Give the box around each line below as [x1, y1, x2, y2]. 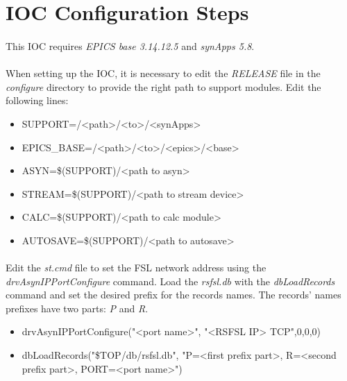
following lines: [6, 93, 69, 108]
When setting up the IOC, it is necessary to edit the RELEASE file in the [6, 66, 321, 81]
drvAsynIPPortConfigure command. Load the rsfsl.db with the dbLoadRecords [6, 273, 335, 288]
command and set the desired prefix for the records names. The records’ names [6, 287, 341, 302]
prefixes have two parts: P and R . [6, 300, 149, 315]
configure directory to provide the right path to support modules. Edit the [6, 79, 321, 94]
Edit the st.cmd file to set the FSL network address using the [6, 260, 266, 275]
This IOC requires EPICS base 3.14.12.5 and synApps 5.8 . [6, 38, 255, 53]
